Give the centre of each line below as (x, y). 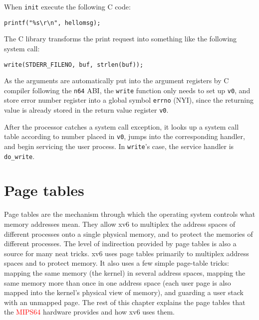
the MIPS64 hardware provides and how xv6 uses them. (90, 312)
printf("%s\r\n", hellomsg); (52, 23)
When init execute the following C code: (67, 6)
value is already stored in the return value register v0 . (86, 110)
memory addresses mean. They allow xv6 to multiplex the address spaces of (120, 224)
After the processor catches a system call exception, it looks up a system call (122, 126)
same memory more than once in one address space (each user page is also (118, 282)
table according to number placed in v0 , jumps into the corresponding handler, (125, 136)
